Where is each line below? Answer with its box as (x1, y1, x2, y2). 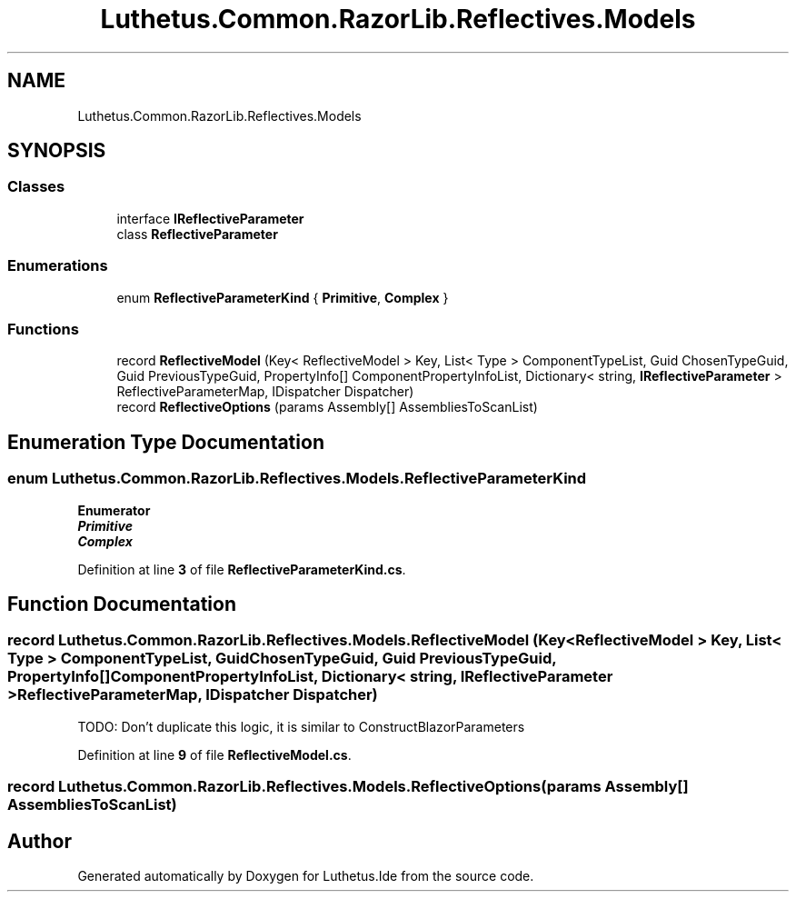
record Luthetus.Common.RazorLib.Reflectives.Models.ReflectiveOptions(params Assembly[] (7, 777, 689, 796)
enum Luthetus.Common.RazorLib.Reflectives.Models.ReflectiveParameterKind (7, 469, 587, 488)
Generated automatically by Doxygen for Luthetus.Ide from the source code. (77, 867, 534, 884)
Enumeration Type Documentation (7, 430, 324, 454)
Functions (7, 319, 79, 338)
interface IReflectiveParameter (116, 210, 304, 226)
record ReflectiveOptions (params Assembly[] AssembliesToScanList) (116, 399, 538, 415)
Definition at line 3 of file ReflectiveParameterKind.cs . (77, 561, 406, 577)
